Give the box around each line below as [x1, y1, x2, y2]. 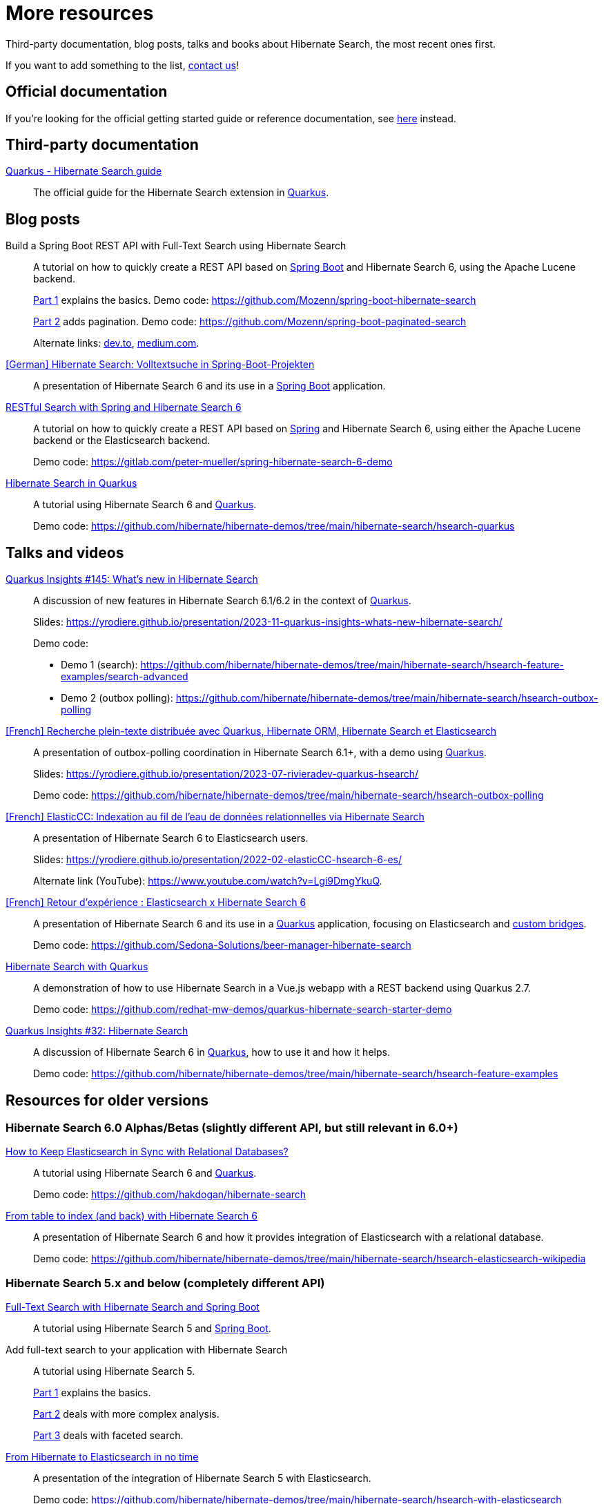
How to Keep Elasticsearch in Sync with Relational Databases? [6, 1146, 289, 1158]
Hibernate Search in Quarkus [6, 477, 137, 490]
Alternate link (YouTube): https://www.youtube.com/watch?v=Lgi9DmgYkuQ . [33, 875, 382, 887]
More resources [6, 1, 154, 25]
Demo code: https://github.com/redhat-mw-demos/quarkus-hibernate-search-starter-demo [33, 1003, 452, 1016]
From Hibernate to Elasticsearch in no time [6, 1451, 199, 1463]
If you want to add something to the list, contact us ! [6, 59, 240, 71]
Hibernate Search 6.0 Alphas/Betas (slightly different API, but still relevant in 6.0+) [6, 1120, 458, 1135]
